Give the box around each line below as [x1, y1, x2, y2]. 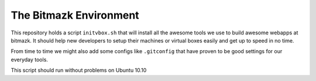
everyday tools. [11, 56, 48, 63]
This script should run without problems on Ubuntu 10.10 [11, 67, 147, 74]
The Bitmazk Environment [11, 9, 140, 22]
